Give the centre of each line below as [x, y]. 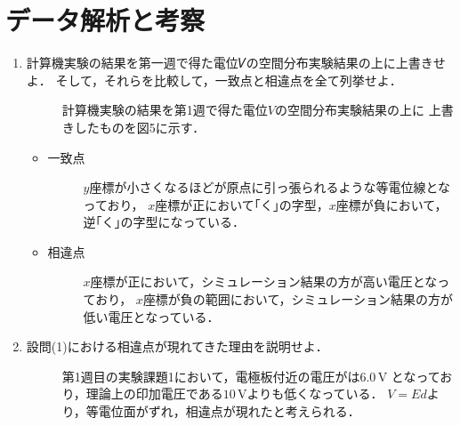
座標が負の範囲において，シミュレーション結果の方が [298, 299]
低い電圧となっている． [151, 316]
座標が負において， [391, 204]
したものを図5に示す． [140, 127]
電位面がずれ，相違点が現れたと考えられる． [229, 411]
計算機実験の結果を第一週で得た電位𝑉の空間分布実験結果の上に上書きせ [236, 63]
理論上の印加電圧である [154, 394]
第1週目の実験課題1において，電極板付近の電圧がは [211, 376]
